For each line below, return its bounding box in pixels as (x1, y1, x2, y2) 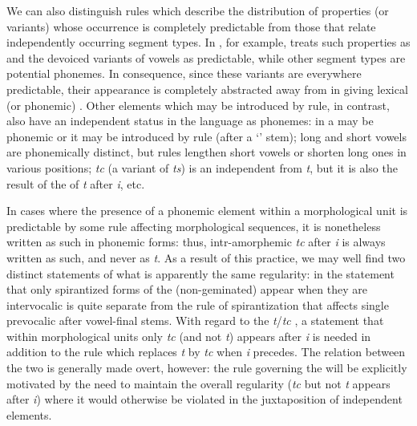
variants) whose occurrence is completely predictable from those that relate (6, 18, 376, 34)
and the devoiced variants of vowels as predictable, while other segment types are (6, 49, 406, 66)
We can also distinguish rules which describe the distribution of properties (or (6, 2, 389, 18)
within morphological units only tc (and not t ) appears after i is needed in (6, 327, 371, 344)
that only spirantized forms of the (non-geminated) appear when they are (6, 281, 367, 298)
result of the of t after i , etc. (6, 175, 145, 192)
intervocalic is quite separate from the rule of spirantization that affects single (6, 296, 389, 313)
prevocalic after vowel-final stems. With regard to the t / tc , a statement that (6, 312, 384, 329)
